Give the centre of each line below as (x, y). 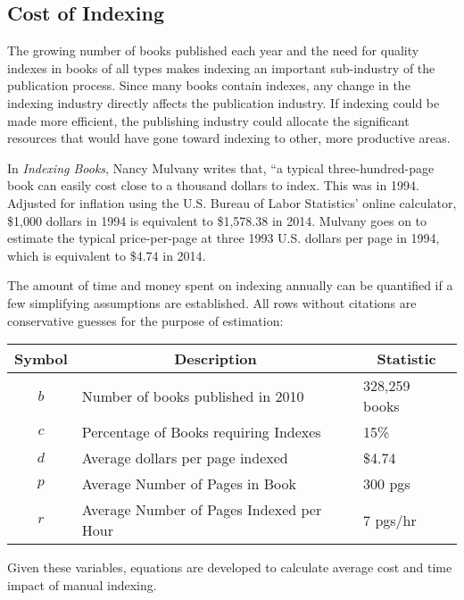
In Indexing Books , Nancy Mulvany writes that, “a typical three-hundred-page (221, 167)
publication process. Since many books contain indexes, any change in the (209, 85)
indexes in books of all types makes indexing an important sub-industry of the (221, 67)
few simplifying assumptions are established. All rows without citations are (212, 302)
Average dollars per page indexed (185, 458)
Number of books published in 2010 (193, 396)
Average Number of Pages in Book (189, 484)
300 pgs (387, 484)
